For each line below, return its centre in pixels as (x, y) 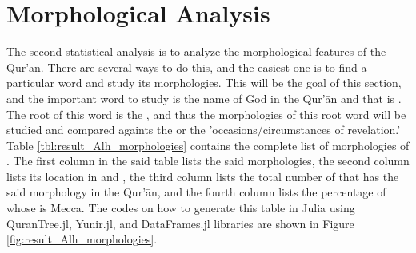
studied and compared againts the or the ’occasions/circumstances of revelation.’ (204, 130)
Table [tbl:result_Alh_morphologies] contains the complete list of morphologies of (208, 145)
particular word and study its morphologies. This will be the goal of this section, (204, 83)
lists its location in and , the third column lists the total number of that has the (203, 176)
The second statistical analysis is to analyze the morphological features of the (196, 51)
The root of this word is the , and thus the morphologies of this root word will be (206, 114)
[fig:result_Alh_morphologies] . (82, 239)
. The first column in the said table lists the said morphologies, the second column (208, 161)
